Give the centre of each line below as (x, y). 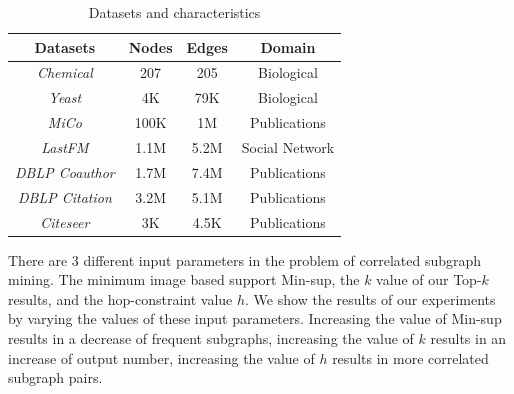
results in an (468, 337)
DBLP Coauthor (65, 171)
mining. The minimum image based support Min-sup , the (184, 279)
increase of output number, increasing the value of (161, 357)
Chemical (64, 72)
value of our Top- (429, 279)
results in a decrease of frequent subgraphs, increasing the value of (211, 337)
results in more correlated (410, 357)
